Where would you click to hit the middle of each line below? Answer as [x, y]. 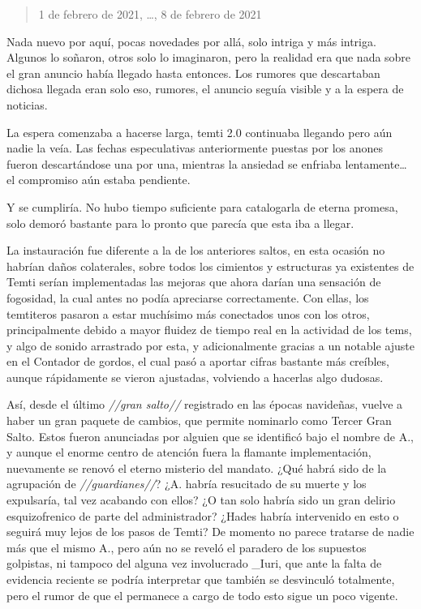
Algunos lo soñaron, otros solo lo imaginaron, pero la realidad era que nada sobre [209, 57]
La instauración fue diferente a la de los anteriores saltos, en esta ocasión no [196, 250]
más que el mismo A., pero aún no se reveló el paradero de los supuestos [187, 547]
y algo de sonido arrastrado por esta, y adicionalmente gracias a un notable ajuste [211, 345]
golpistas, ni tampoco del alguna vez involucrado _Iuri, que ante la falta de [194, 563]
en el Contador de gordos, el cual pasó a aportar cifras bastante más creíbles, [198, 361]
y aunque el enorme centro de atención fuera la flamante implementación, [189, 452]
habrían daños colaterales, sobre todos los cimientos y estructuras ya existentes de [210, 266]
